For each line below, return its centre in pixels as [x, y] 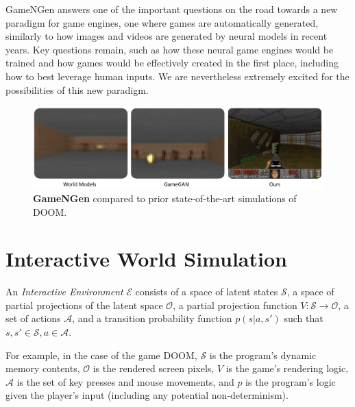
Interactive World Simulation [146, 259]
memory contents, [43, 368]
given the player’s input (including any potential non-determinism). [147, 395]
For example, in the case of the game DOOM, [101, 355]
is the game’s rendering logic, [287, 368]
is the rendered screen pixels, [154, 368]
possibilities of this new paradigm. [77, 89]
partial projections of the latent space [84, 305]
